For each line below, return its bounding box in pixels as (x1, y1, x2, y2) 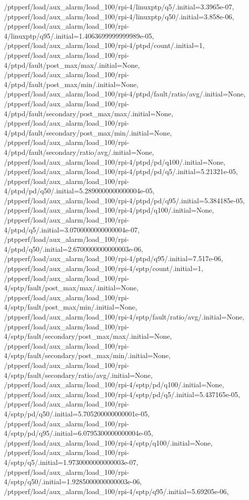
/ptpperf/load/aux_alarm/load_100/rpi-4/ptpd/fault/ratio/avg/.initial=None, (4, 89, 246, 99)
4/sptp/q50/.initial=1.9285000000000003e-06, (4, 476, 142, 487)
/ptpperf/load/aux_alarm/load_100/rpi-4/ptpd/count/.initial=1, (4, 40, 205, 50)
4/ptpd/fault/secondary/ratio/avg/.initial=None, (4, 146, 154, 157)
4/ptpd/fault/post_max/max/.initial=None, (4, 59, 140, 70)
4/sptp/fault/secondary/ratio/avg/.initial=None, (4, 369, 153, 380)
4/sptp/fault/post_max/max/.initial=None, (4, 282, 139, 293)
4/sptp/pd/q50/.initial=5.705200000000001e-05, (4, 408, 150, 418)
